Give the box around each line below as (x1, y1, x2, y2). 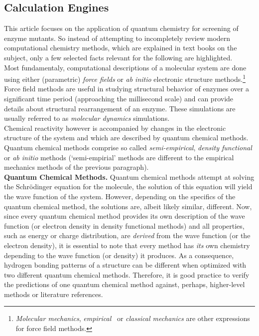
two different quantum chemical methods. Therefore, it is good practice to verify (4, 269, 250, 280)
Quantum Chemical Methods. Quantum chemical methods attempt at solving (4, 171, 255, 182)
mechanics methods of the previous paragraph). (4, 162, 149, 172)
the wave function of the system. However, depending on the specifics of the (4, 191, 236, 201)
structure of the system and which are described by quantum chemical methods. (4, 132, 249, 143)
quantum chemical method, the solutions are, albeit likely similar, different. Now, (4, 201, 252, 211)
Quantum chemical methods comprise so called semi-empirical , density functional (4, 142, 252, 152)
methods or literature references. (4, 289, 103, 299)
